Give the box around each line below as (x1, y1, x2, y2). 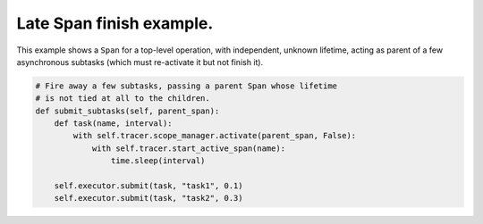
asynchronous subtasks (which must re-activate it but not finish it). (16, 56, 264, 67)
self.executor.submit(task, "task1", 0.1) (54, 181, 243, 191)
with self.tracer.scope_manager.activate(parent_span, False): (72, 130, 357, 141)
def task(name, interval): (54, 119, 174, 129)
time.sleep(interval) (110, 156, 206, 166)
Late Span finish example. (16, 13, 214, 33)
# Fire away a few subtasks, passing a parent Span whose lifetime (35, 80, 338, 91)
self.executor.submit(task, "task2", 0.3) (54, 193, 243, 203)
